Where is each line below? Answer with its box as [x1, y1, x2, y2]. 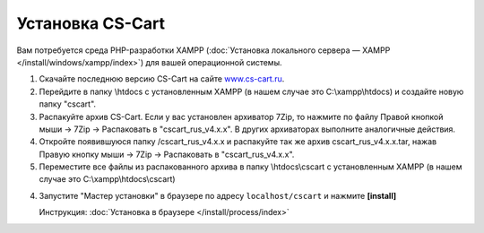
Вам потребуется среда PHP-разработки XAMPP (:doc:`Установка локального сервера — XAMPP [16, 45, 391, 56]
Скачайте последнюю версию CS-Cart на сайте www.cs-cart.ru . [39, 73, 285, 84]
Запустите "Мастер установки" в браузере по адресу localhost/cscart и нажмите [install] [39, 190, 397, 201]
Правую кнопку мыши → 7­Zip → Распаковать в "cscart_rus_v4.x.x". [39, 149, 295, 160]
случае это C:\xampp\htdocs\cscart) [39, 174, 176, 185]
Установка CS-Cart [16, 13, 166, 33]
